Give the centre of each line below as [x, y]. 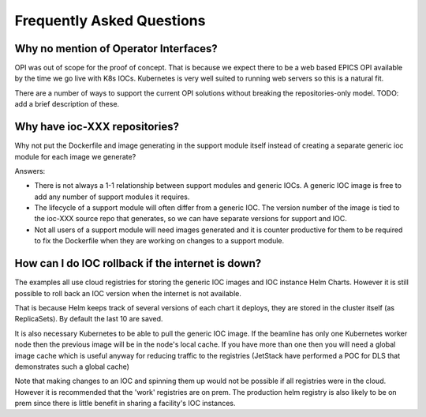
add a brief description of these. [67, 104]
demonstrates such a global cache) [72, 366]
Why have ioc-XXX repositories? [97, 127]
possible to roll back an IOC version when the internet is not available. [128, 293]
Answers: [30, 171]
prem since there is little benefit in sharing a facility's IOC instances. [125, 404]
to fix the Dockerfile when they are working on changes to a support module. [159, 241]
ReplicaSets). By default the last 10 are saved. [89, 319]
